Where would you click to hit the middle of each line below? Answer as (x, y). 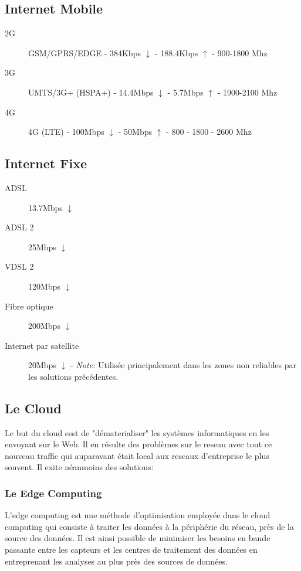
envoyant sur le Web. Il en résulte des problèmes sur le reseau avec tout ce (138, 444)
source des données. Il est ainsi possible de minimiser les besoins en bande (138, 538)
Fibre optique (29, 306)
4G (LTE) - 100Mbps (66, 132)
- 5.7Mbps (185, 92)
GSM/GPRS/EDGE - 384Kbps (84, 52)
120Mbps (44, 286)
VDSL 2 (19, 266)
